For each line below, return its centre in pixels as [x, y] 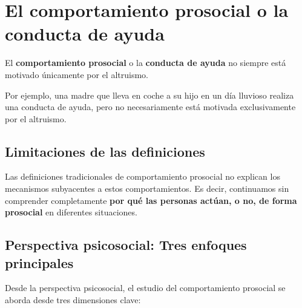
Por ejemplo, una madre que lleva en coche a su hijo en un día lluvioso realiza [149, 95]
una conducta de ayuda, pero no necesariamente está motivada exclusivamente [150, 107]
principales [39, 262]
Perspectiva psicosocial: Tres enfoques [126, 245]
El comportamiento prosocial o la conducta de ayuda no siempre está [146, 63]
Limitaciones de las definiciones [105, 151]
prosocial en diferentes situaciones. [71, 212]
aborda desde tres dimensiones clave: [73, 300]
